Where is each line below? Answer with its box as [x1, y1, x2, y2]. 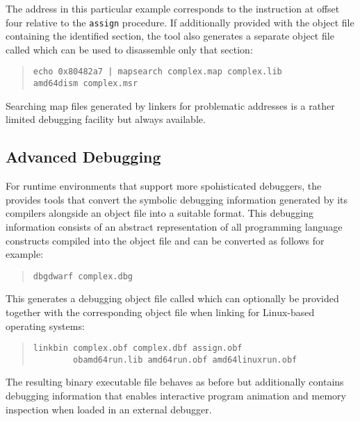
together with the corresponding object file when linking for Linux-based [6, 304, 315, 319]
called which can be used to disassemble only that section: [6, 42, 253, 56]
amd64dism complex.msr [33, 79, 138, 89]
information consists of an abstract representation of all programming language [6, 219, 343, 233]
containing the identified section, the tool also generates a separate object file [6, 28, 334, 43]
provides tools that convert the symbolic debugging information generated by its [6, 192, 348, 206]
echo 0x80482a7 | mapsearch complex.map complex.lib [33, 67, 282, 77]
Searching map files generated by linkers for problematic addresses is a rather [6, 98, 335, 113]
